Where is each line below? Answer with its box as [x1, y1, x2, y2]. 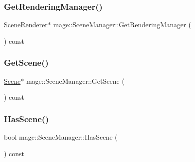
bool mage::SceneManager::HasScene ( [4, 132, 118, 142]
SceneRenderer [4, 19, 48, 30]
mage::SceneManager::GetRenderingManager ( [53, 19, 191, 30]
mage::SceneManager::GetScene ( [26, 75, 124, 86]
